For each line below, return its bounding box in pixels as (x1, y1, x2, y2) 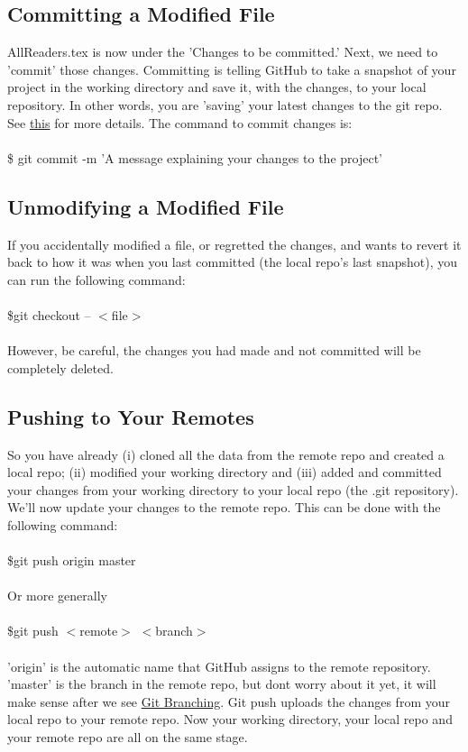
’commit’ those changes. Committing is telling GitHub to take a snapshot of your (7, 60, 456, 78)
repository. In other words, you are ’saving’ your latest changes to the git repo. (7, 95, 443, 114)
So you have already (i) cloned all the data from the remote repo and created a (7, 445, 445, 463)
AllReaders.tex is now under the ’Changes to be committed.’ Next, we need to (7, 42, 438, 61)
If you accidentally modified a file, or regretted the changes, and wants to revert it (7, 234, 462, 253)
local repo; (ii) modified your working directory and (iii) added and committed (7, 463, 442, 481)
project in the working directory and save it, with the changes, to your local (7, 78, 427, 96)
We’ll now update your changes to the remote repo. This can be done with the (7, 498, 441, 517)
